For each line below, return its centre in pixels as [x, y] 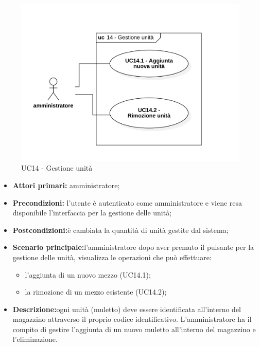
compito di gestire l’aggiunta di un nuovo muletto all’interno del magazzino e [134, 329]
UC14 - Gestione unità [57, 168]
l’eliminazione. [35, 339]
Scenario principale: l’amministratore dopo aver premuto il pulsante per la [133, 247]
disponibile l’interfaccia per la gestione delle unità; [92, 213]
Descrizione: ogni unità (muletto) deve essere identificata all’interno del [127, 309]
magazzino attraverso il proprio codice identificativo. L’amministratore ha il [132, 319]
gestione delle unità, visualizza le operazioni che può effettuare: [112, 257]
